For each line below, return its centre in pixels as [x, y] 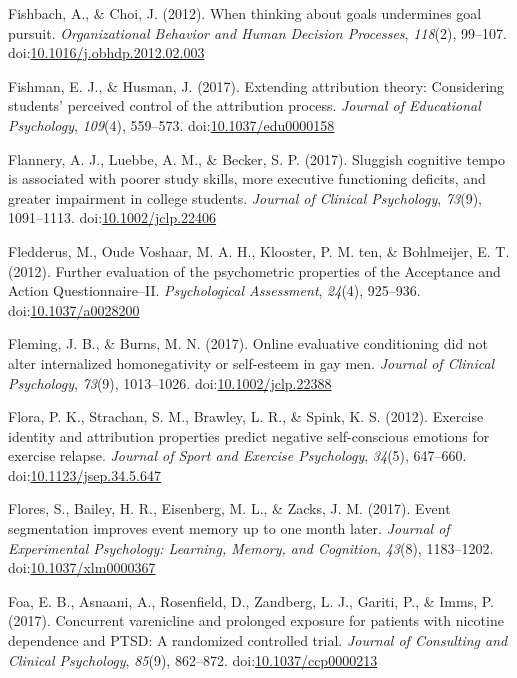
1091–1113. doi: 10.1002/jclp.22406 [112, 217]
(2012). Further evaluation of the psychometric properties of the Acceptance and [254, 270]
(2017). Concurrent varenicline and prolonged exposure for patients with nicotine [256, 620]
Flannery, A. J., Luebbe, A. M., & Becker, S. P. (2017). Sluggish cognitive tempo [256, 158]
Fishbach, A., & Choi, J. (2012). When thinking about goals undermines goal [245, 13]
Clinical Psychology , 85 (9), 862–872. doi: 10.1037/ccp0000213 [193, 659]
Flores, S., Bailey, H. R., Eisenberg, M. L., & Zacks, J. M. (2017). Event [229, 508]
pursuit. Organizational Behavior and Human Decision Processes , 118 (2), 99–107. [257, 32]
